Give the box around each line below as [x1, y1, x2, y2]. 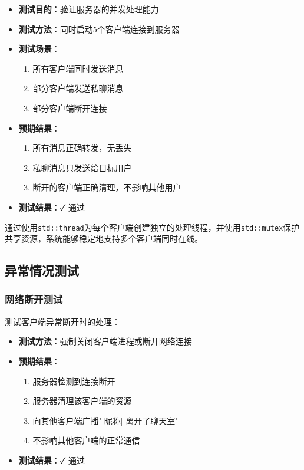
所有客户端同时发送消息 [32, 62, 124, 74]
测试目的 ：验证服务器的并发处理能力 [18, 3, 159, 15]
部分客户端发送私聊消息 [32, 82, 124, 94]
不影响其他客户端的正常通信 [32, 434, 140, 446]
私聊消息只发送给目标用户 [32, 161, 132, 173]
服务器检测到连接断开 [32, 374, 115, 387]
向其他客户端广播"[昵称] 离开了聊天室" [32, 414, 179, 426]
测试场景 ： [18, 42, 60, 55]
